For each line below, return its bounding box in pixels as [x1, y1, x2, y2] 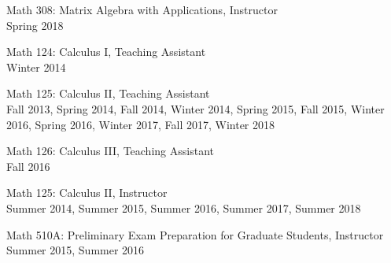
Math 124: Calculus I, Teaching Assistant [6, 43, 206, 60]
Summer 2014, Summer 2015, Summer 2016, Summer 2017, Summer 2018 [6, 199, 361, 216]
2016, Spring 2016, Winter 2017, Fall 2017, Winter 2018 [6, 116, 275, 132]
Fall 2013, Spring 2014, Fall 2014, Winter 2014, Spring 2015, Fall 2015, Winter [6, 100, 385, 117]
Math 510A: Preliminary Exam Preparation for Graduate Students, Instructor [6, 226, 384, 243]
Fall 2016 [6, 157, 50, 174]
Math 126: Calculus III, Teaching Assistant [6, 143, 214, 159]
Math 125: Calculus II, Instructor [6, 184, 168, 201]
